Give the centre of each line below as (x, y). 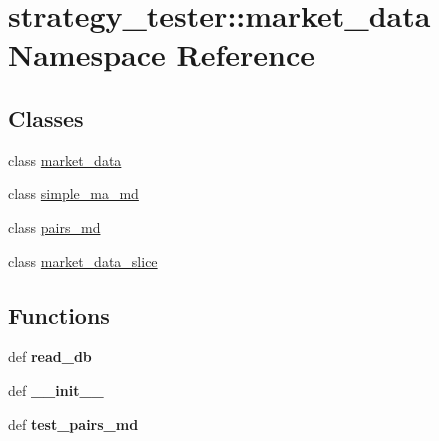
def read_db (50, 356)
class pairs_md (54, 226)
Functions (59, 314)
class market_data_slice (83, 260)
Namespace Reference (161, 54)
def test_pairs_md (73, 423)
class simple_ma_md (73, 193)
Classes (46, 117)
